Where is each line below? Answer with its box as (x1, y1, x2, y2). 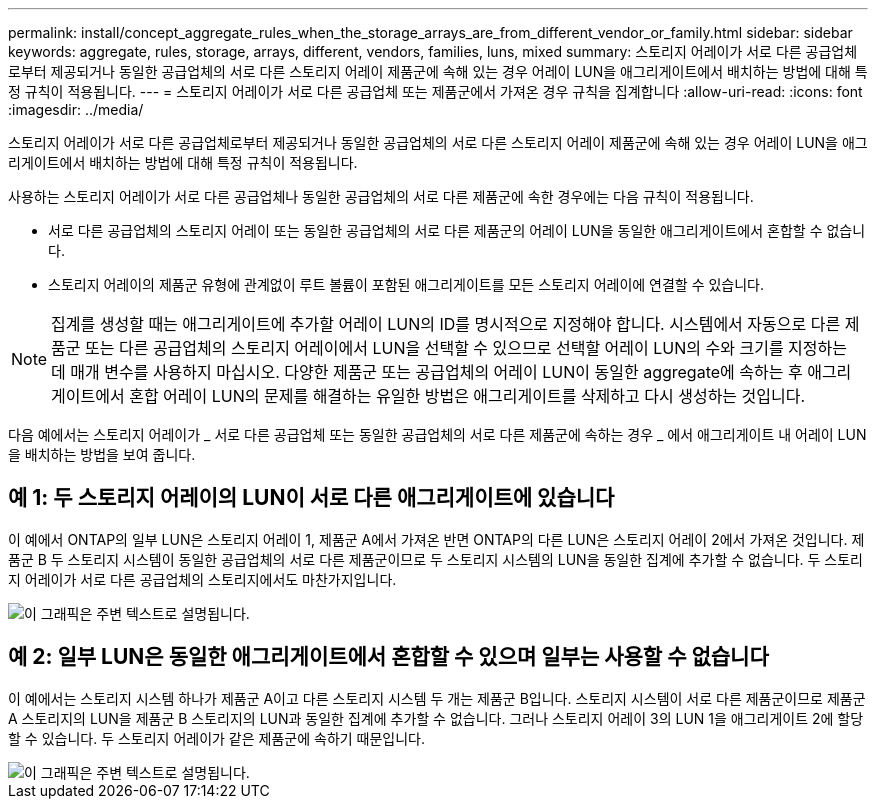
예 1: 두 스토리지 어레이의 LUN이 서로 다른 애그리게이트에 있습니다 (8, 485, 615, 511)
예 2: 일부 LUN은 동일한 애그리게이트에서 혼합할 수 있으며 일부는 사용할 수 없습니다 (8, 644, 769, 670)
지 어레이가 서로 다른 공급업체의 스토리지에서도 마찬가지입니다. (8, 570, 397, 588)
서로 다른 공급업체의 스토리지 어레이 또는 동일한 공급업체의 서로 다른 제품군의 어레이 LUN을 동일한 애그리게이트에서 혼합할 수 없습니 (48, 222, 866, 239)
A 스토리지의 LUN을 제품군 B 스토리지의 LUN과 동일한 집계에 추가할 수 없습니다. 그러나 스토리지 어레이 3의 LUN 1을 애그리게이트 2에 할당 (8, 709, 864, 727)
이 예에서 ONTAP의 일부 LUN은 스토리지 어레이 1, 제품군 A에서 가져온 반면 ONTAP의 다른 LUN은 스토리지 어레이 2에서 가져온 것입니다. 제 (8, 530, 865, 548)
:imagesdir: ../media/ (8, 101, 144, 118)
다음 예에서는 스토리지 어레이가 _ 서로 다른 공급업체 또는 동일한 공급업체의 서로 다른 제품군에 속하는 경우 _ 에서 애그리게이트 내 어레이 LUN (8, 426, 867, 443)
